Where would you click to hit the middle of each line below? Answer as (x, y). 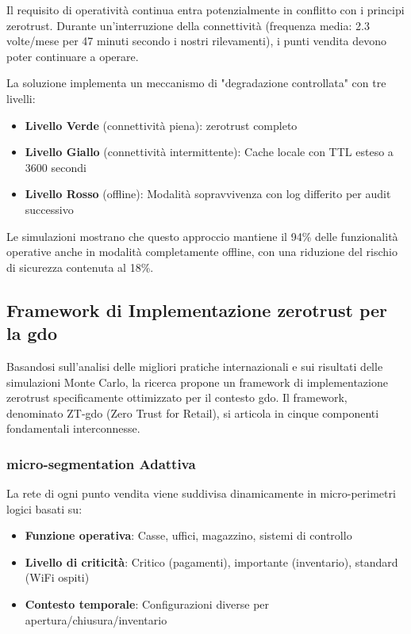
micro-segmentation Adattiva (101, 463)
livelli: (21, 98)
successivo (49, 209)
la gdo (32, 333)
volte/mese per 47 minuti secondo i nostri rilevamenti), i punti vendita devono (197, 41)
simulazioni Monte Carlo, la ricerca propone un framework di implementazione (197, 382)
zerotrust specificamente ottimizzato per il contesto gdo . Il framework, (177, 397)
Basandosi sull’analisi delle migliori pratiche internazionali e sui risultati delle (195, 366)
